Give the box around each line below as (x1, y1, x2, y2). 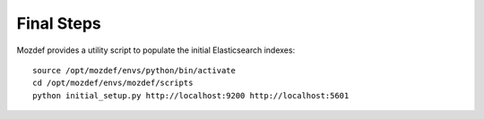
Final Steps (16, 13, 102, 33)
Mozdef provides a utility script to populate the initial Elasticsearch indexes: (16, 45, 296, 55)
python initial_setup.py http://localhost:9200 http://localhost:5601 (32, 90, 350, 100)
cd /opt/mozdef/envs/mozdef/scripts (32, 78, 194, 89)
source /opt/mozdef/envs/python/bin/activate (32, 65, 237, 75)
